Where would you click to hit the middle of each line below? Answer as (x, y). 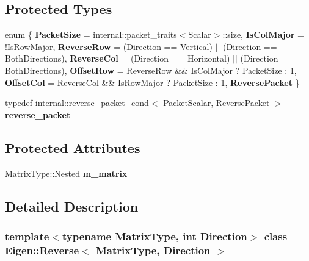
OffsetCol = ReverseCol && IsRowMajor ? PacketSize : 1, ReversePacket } (152, 82)
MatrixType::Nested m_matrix (66, 173)
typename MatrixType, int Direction (154, 236)
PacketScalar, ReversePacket (216, 103)
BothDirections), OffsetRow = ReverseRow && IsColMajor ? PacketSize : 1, (151, 70)
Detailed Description (72, 206)
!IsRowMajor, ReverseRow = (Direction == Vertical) (109, 46)
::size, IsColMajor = (264, 34)
